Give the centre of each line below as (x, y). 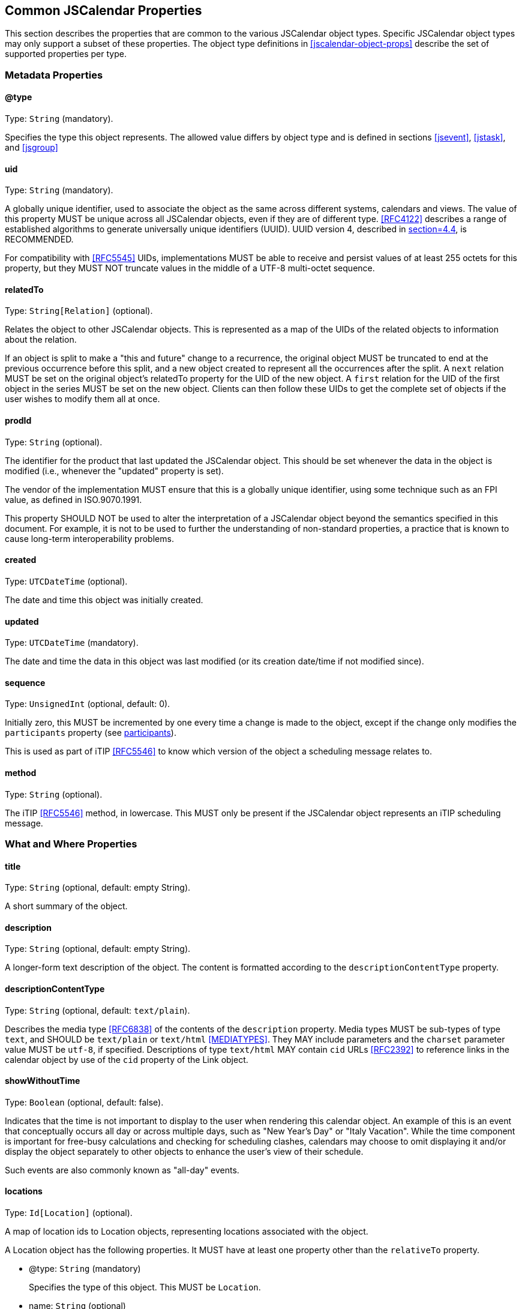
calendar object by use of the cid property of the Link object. (127, 1059)
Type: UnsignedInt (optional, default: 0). (88, 704)
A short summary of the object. (66, 906)
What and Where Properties (71, 844)
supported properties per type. (66, 54)
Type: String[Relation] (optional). (79, 311)
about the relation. (41, 340)
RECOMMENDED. (39, 239)
